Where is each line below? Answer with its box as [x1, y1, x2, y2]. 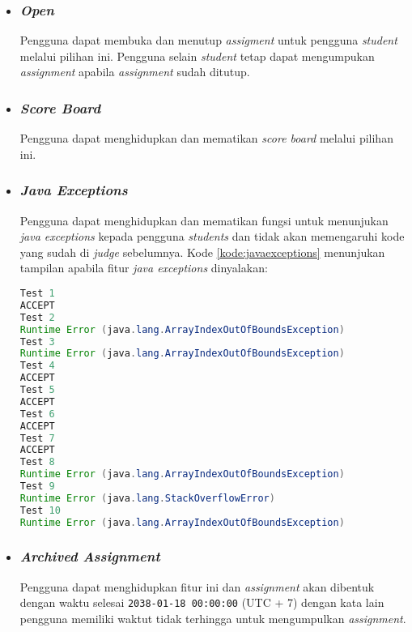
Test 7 [19, 432, 55, 444]
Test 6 [19, 408, 55, 420]
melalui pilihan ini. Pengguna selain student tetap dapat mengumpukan [19, 47, 375, 64]
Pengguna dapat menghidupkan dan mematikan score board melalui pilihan [19, 130, 393, 147]
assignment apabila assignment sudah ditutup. [19, 63, 250, 80]
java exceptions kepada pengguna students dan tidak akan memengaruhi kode [19, 228, 405, 245]
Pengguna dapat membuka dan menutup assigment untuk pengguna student [19, 32, 397, 49]
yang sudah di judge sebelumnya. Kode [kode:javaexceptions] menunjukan [19, 243, 385, 260]
